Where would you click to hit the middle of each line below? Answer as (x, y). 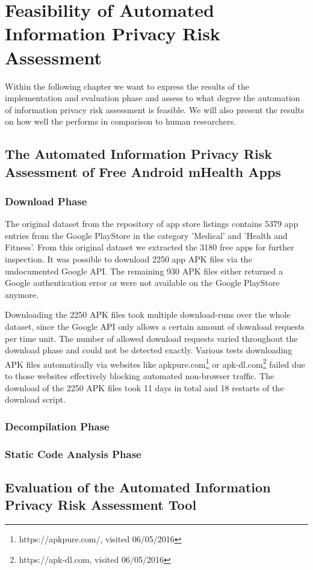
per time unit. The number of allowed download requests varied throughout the (151, 338)
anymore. (22, 294)
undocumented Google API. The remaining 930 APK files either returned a (144, 271)
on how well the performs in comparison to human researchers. (120, 121)
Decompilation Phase (57, 426)
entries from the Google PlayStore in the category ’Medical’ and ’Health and (146, 235)
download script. (35, 399)
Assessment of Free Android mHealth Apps (143, 171)
